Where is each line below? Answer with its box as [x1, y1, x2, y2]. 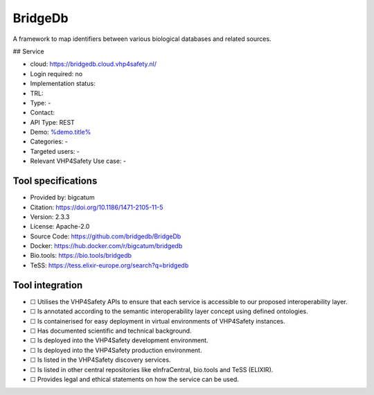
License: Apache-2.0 [30, 222, 90, 231]
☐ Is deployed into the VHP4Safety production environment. [30, 346, 202, 354]
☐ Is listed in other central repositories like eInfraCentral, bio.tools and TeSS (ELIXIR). [30, 365, 274, 374]
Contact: [30, 108, 55, 117]
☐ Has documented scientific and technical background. [30, 326, 192, 335]
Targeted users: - [30, 147, 80, 155]
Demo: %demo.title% [30, 128, 91, 137]
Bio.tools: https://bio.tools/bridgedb [30, 252, 132, 260]
